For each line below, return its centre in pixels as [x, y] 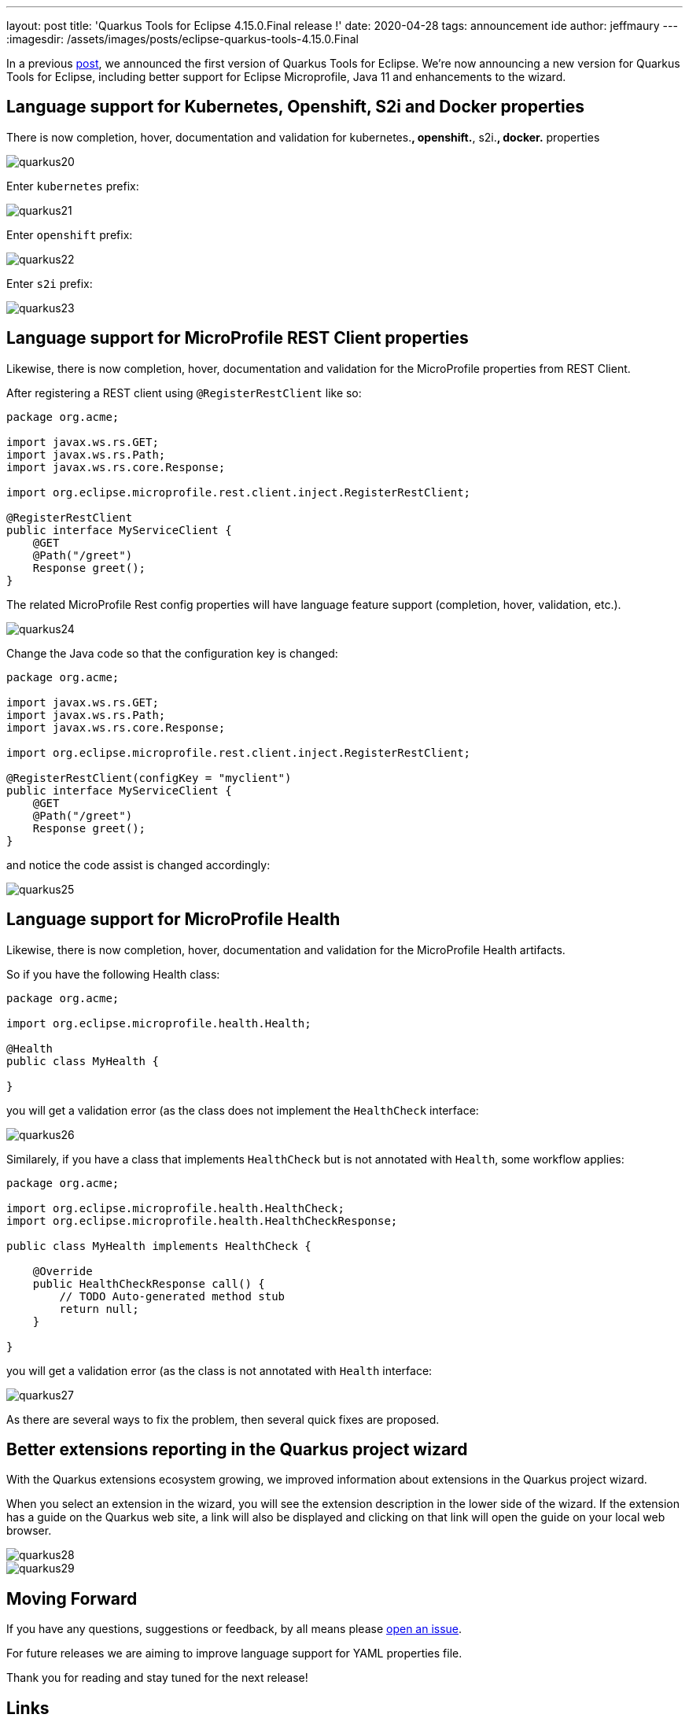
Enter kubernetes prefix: [73, 186]
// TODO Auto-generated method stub [172, 1296]
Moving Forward [72, 1598]
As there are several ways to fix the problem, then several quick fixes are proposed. [223, 1419]
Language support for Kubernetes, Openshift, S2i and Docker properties [296, 107]
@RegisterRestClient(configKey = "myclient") [149, 778]
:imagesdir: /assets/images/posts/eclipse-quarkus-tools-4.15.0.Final [182, 39]
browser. [29, 1531]
